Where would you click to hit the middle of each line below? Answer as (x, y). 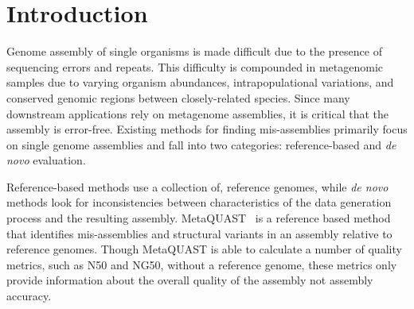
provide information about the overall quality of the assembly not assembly (190, 280)
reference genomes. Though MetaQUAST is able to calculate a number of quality (204, 249)
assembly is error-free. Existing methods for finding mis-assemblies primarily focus (207, 129)
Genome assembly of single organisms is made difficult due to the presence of (194, 51)
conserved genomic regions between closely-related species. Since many (178, 97)
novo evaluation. (46, 160)
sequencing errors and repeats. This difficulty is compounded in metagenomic (195, 66)
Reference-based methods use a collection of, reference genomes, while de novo (197, 186)
